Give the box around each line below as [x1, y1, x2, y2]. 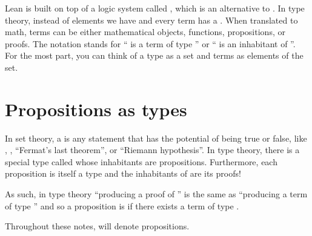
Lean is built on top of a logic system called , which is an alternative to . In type [5, 2, 305, 14]
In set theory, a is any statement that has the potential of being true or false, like [5, 131, 307, 144]
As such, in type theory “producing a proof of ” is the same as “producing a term [5, 188, 308, 200]
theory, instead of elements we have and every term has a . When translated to [5, 13, 298, 26]
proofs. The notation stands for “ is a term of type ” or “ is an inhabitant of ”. [5, 37, 296, 50]
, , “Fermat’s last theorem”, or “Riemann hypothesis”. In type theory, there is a [5, 143, 300, 156]
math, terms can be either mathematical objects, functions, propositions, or [5, 25, 285, 38]
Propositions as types [5, 96, 187, 121]
